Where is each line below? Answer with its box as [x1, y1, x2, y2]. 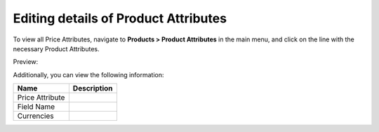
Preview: [13, 58, 39, 66]
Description [72, 84, 113, 93]
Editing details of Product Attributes [13, 11, 227, 26]
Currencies [17, 111, 54, 121]
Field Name [17, 102, 55, 112]
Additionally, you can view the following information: [13, 70, 164, 79]
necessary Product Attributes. [13, 44, 100, 53]
